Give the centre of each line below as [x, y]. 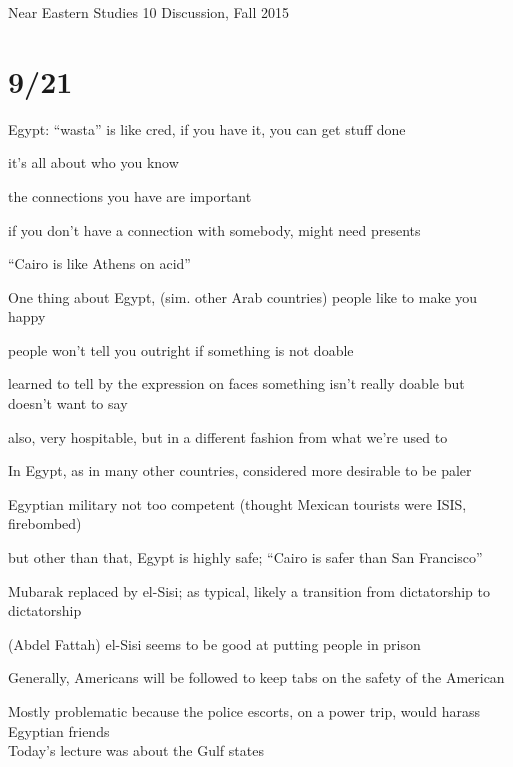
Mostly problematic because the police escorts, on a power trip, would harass [244, 711]
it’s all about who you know [93, 162]
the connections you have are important [130, 195]
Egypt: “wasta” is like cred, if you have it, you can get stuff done [207, 128]
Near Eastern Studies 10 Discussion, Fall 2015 [149, 12]
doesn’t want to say [68, 403]
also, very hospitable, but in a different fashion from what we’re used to [228, 436]
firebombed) [45, 523]
